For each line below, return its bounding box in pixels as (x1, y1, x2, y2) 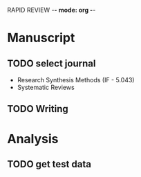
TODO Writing (7, 103, 68, 115)
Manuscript (7, 30, 75, 46)
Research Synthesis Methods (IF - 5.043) (17, 76, 135, 84)
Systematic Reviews (17, 83, 75, 91)
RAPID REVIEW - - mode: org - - (7, 6, 96, 14)
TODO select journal (7, 57, 96, 69)
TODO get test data (7, 158, 92, 170)
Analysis (7, 131, 59, 147)
